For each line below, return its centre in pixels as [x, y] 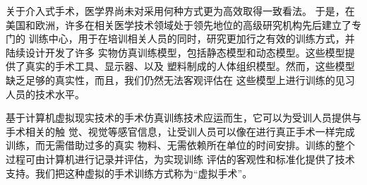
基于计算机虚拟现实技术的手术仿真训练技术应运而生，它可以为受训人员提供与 [183, 118]
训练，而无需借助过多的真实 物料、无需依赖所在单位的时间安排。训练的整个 [180, 145]
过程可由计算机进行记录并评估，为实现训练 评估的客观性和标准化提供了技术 [180, 159]
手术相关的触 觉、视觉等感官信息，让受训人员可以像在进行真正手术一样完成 [180, 131]
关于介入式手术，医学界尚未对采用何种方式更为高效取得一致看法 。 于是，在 [180, 11]
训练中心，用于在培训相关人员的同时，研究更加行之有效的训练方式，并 [192, 38]
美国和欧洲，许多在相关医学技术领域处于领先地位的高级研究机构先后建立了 [179, 24]
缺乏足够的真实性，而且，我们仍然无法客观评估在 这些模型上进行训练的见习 [180, 79]
